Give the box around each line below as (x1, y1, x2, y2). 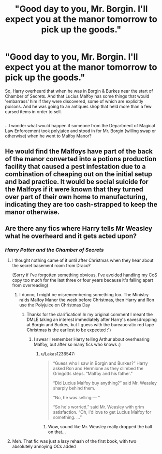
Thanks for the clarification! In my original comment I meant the (26, 312, 153, 318)
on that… (48, 429, 66, 435)
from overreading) (12, 283, 49, 288)
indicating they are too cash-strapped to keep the (5, 200, 158, 208)
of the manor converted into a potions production (5, 154, 157, 163)
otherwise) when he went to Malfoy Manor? (5, 133, 92, 139)
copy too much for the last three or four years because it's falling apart (12, 277, 153, 283)
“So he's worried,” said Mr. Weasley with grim (53, 404, 144, 410)
